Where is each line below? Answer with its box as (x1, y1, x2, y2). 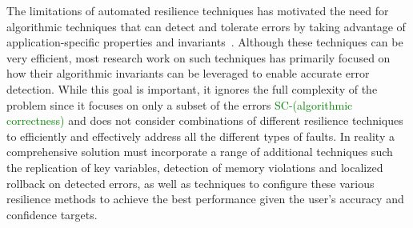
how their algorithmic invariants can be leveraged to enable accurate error (6, 65, 370, 82)
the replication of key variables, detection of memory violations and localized (6, 158, 383, 175)
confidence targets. (6, 206, 98, 222)
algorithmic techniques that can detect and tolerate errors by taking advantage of (6, 18, 406, 34)
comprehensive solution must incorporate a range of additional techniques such (6, 143, 393, 160)
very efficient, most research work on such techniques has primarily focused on (6, 49, 391, 66)
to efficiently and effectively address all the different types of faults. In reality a (6, 127, 395, 144)
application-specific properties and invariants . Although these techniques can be (6, 34, 403, 50)
